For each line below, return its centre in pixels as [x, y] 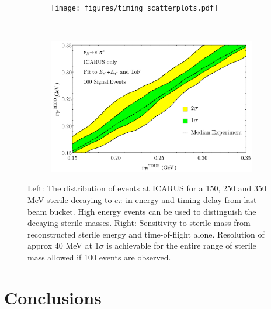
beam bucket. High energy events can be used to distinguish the [142, 211]
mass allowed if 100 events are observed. [99, 257]
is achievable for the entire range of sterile [181, 246]
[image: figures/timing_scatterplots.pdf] [135, 8]
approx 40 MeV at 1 [63, 246]
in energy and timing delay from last [191, 200]
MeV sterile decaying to [70, 200]
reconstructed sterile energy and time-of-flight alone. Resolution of [146, 234]
